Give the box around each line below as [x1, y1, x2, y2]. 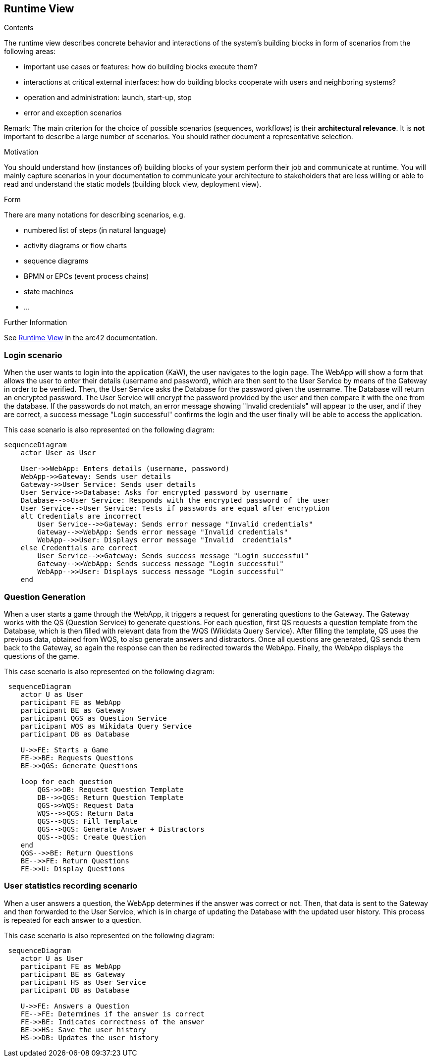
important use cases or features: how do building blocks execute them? [24, 62, 258, 71]
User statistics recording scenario [4, 881, 138, 891]
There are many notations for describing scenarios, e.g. [4, 211, 185, 219]
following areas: [4, 47, 56, 56]
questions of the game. [4, 651, 79, 660]
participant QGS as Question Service [20, 714, 167, 722]
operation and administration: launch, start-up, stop [24, 93, 192, 102]
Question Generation [4, 591, 86, 602]
